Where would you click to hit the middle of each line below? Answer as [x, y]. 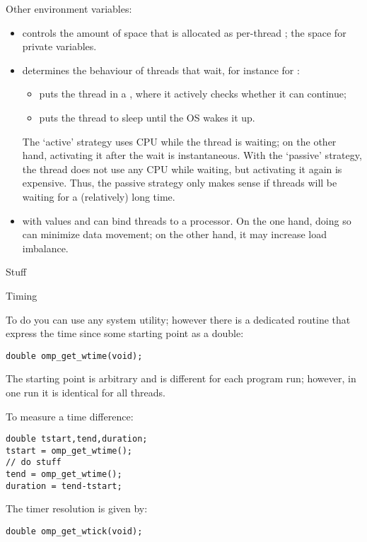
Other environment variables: [69, 8]
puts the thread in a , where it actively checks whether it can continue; [193, 94]
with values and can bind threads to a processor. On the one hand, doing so [187, 220]
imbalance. [45, 248]
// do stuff [34, 463]
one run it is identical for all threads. [86, 392]
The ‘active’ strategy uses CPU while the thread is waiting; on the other [179, 141]
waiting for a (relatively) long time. [99, 196]
